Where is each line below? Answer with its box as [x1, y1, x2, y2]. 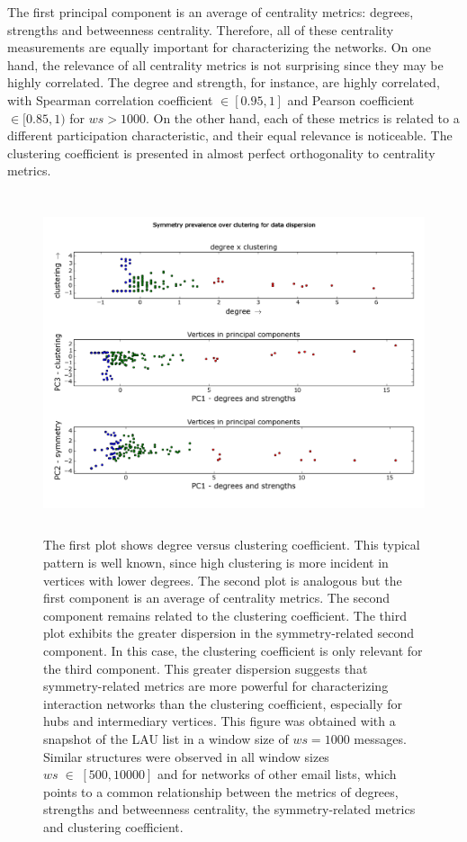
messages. [354, 730, 407, 748]
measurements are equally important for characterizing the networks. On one [7, 38, 432, 57]
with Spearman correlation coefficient [7, 90, 213, 109]
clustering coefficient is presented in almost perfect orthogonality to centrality [7, 143, 436, 162]
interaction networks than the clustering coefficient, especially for [43, 694, 402, 712]
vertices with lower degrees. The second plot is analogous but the [43, 570, 402, 589]
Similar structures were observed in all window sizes [43, 747, 329, 766]
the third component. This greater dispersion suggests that [43, 658, 368, 677]
